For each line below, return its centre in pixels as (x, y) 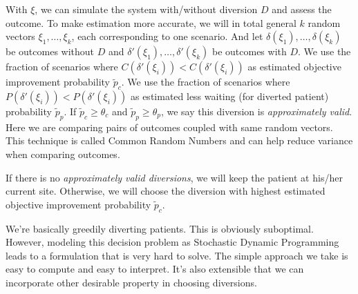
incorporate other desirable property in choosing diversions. (131, 282)
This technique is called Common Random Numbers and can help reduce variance (179, 140)
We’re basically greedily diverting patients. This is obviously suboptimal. (160, 228)
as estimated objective (294, 67)
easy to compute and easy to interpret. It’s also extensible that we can (155, 269)
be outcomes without (50, 51)
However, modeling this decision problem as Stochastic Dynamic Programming (172, 242)
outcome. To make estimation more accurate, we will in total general (151, 22)
